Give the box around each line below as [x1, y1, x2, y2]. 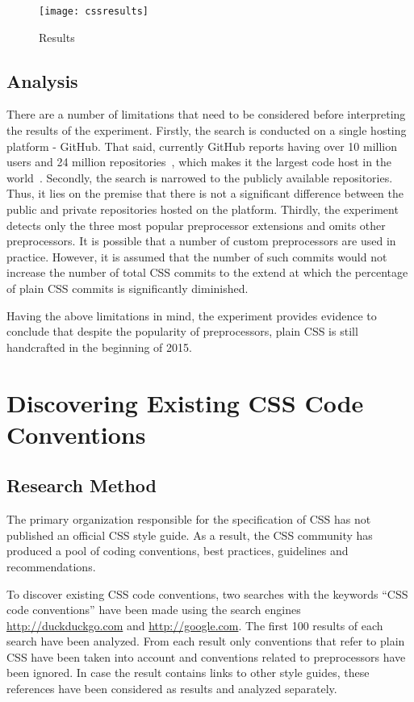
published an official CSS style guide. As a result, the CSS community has [6, 526, 373, 543]
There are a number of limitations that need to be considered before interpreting [6, 106, 406, 123]
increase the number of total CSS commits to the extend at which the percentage [6, 264, 408, 281]
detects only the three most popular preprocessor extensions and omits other [6, 216, 386, 233]
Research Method [6, 473, 157, 498]
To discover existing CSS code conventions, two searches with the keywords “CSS [6, 585, 408, 602]
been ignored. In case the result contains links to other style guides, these [6, 664, 370, 681]
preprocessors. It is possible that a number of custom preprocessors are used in [6, 232, 396, 249]
